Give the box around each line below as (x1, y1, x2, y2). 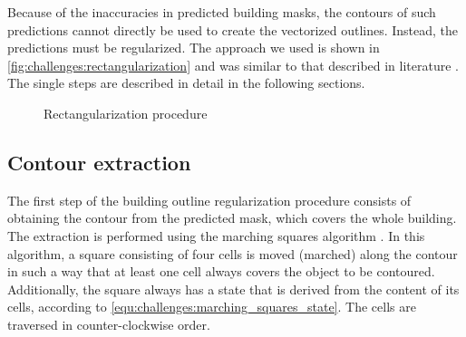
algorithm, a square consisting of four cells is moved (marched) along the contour (7, 244, 458, 263)
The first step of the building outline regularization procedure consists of (7, 190, 412, 209)
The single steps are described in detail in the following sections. (7, 73, 365, 92)
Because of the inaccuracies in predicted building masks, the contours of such (7, 3, 436, 21)
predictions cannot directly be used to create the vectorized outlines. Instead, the (7, 20, 459, 39)
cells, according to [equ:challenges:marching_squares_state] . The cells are (7, 297, 416, 316)
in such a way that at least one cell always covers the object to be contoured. (7, 262, 435, 281)
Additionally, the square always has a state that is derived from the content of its (7, 279, 460, 298)
